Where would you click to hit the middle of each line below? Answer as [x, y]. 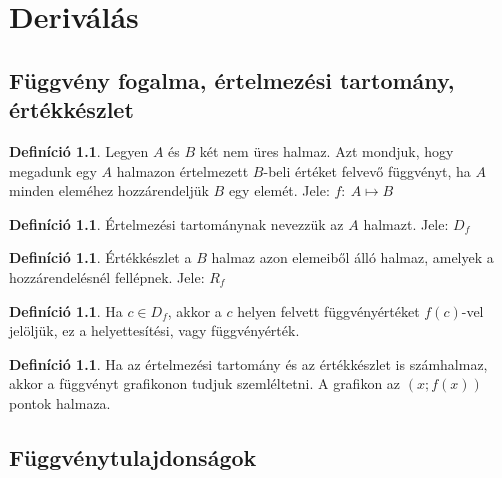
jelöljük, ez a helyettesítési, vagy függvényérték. [154, 330]
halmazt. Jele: [406, 223]
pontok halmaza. [60, 402]
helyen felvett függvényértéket [328, 310]
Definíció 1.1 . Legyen [79, 150]
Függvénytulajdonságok [133, 456]
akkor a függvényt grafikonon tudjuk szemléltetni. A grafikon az [205, 383]
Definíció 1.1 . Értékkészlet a [100, 257]
